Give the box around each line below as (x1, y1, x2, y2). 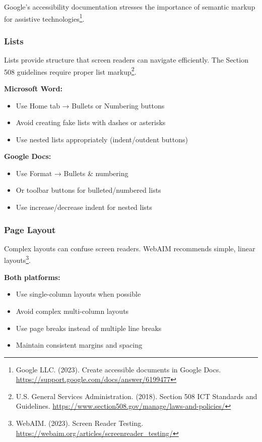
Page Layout (4, 223, 56, 236)
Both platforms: (4, 271, 60, 282)
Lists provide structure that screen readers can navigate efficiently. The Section (4, 54, 248, 65)
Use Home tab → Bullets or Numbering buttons (16, 100, 165, 111)
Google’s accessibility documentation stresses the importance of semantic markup (4, 2, 255, 12)
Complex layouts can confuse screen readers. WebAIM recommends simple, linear (4, 243, 255, 253)
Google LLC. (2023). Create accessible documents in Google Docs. (16, 364, 221, 374)
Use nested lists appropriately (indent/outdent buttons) (16, 134, 188, 144)
